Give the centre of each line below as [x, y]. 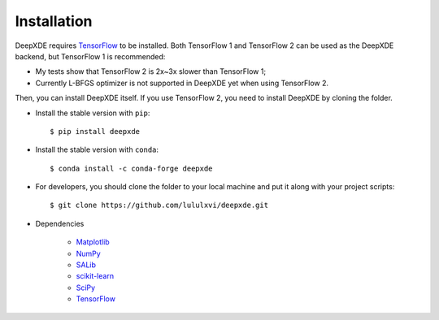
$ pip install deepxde [95, 131]
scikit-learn [95, 276]
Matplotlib [93, 242]
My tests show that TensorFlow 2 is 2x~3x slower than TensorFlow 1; [151, 71]
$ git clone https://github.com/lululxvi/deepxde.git [159, 205]
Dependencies [60, 223]
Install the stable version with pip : [93, 113]
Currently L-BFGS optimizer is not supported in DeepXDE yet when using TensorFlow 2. [182, 83]
